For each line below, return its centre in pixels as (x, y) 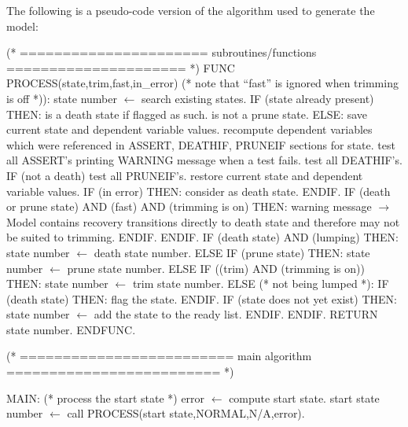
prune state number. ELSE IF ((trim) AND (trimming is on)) (216, 268)
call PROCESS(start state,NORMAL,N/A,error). (186, 413)
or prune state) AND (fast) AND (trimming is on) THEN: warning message (189, 206)
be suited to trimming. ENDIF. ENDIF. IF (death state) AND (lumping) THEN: (202, 237)
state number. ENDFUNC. (71, 329)
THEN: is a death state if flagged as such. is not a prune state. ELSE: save (187, 114)
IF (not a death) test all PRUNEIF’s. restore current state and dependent (185, 175)
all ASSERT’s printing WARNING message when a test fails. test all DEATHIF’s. (204, 160)
